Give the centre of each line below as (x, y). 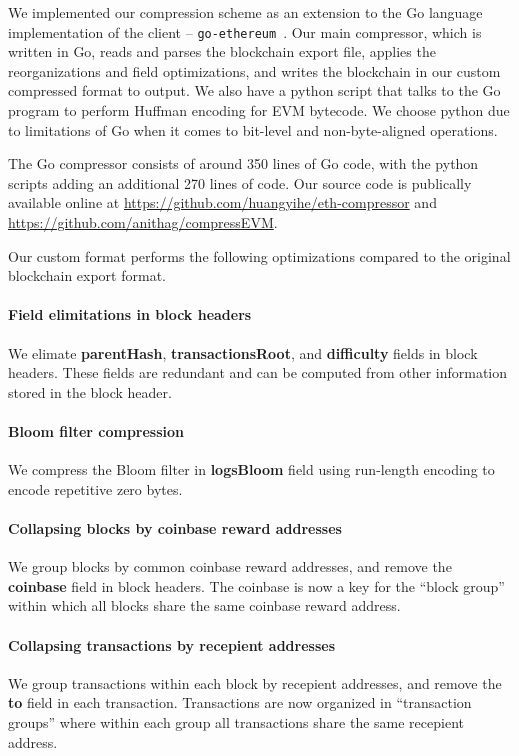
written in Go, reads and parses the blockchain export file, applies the (222, 51)
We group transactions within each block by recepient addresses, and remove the (255, 682)
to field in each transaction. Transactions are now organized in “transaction (240, 702)
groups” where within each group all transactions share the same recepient (236, 721)
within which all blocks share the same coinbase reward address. (204, 605)
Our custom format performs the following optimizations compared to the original (259, 255)
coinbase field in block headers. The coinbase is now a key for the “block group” (256, 585)
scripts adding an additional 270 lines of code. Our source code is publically (240, 182)
